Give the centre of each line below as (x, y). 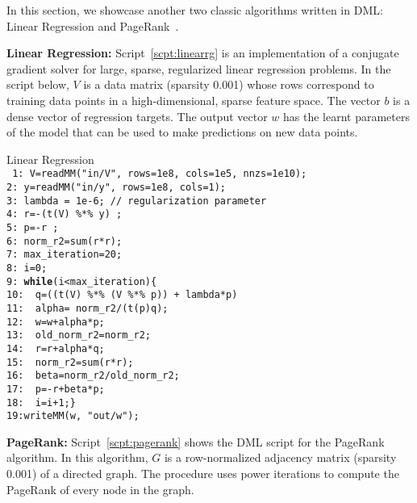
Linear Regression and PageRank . (93, 25)
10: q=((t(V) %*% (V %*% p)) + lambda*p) (122, 295)
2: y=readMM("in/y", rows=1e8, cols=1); (117, 187)
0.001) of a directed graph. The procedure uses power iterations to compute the (203, 473)
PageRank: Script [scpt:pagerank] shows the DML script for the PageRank (196, 441)
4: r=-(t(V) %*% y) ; (65, 214)
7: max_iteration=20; (65, 255)
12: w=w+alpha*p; (56, 322)
